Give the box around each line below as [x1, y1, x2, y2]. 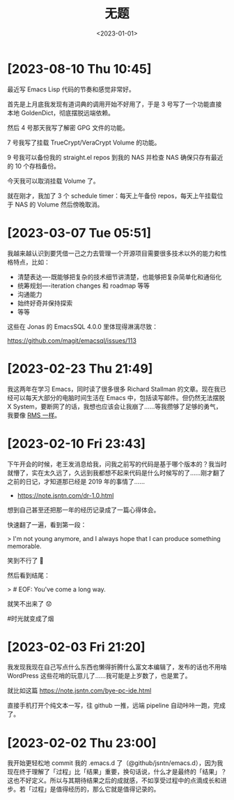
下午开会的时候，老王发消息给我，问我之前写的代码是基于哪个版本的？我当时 [7, 459, 227, 468]
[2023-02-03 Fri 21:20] [7, 639, 146, 655]
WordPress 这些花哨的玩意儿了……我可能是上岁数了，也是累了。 [7, 672, 192, 680]
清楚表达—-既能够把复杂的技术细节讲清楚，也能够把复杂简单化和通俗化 [17, 272, 222, 281]
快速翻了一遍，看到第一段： [7, 520, 87, 528]
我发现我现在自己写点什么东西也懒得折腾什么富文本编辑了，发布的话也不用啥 [7, 663, 227, 672]
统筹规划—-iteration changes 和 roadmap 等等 [17, 281, 150, 290]
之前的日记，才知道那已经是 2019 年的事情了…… [7, 477, 145, 485]
